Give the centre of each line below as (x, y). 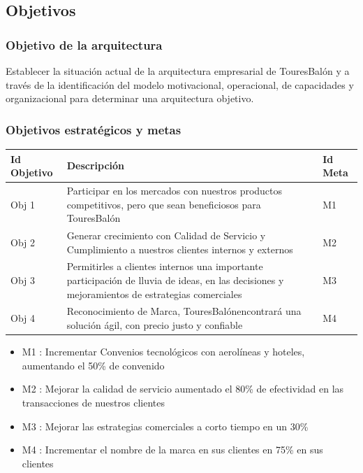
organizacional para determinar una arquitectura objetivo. (130, 98)
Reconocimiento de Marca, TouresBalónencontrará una (184, 311)
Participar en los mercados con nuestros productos (175, 190)
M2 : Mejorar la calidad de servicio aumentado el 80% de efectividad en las (183, 389)
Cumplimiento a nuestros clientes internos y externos (180, 249)
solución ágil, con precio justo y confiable (155, 325)
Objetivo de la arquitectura (84, 44)
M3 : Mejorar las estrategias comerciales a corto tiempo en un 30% (165, 426)
